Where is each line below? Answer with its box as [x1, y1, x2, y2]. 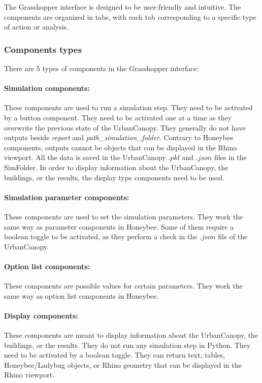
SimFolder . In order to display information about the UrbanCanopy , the [4, 162, 228, 172]
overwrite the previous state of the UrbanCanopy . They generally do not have [4, 122, 246, 133]
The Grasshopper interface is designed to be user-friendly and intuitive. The [4, 2, 241, 12]
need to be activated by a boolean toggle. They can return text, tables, [4, 349, 225, 360]
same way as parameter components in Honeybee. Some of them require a [4, 221, 234, 232]
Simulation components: [4, 83, 90, 93]
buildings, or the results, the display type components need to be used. [4, 172, 224, 182]
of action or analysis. [4, 21, 69, 32]
